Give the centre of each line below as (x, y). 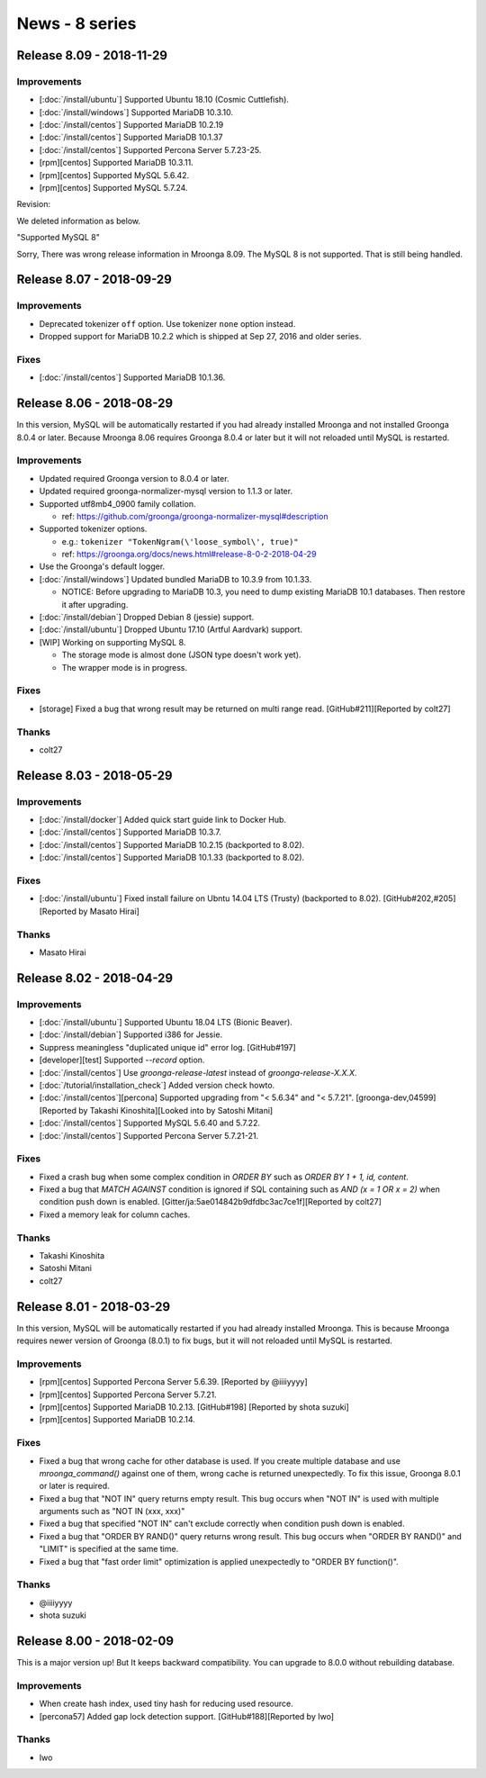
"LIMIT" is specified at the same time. (109, 1549)
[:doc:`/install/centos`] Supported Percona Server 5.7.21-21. (149, 1135)
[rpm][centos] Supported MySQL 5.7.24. (113, 188)
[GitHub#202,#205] (419, 898)
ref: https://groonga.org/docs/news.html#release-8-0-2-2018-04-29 (189, 555)
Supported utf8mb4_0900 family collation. (117, 503)
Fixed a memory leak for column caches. (115, 1214)
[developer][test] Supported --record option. (122, 1060)
